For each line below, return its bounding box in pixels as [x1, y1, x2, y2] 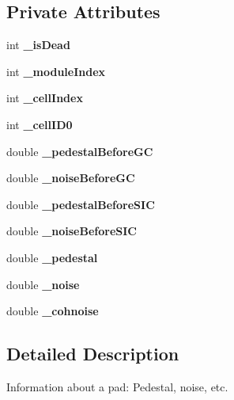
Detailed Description [6, 341, 179, 366]
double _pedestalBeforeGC [6, 143, 153, 159]
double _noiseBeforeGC [6, 170, 135, 186]
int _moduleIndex [6, 63, 106, 79]
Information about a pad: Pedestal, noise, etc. [6, 378, 228, 394]
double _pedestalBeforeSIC [6, 196, 155, 212]
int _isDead [6, 36, 70, 53]
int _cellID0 [6, 116, 73, 132]
